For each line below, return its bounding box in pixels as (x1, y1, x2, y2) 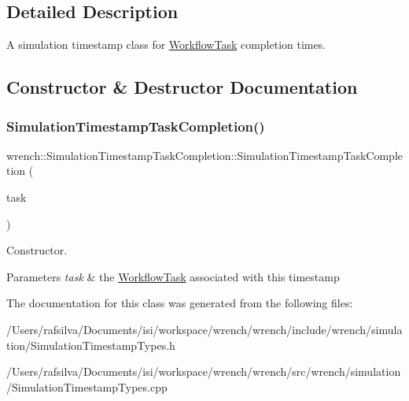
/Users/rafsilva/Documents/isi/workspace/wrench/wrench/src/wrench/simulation (6, 363, 401, 380)
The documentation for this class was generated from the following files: (6, 295, 353, 311)
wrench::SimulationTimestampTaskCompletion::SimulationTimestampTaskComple (6, 147, 403, 163)
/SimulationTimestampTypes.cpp (6, 378, 168, 395)
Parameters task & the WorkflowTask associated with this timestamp (6, 268, 340, 284)
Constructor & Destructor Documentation (6, 75, 358, 99)
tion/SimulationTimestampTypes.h (6, 336, 175, 353)
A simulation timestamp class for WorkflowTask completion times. (6, 36, 326, 53)
